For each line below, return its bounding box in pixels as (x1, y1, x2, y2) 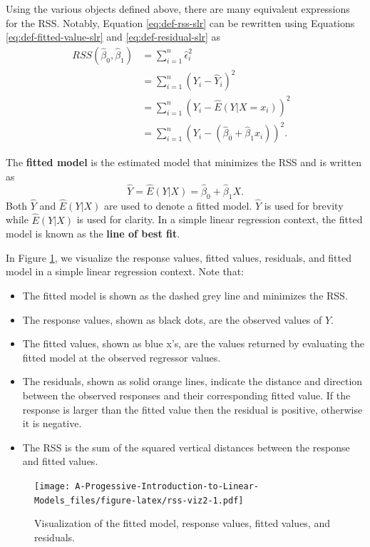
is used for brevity (264, 198, 344, 213)
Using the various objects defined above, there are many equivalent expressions (6, 1, 350, 16)
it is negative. (22, 416, 82, 431)
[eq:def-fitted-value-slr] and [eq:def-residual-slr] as (6, 29, 221, 44)
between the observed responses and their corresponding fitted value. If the (22, 387, 351, 402)
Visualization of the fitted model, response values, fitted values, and (34, 516, 330, 531)
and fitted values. (22, 454, 98, 469)
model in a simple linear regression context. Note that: (6, 264, 244, 279)
